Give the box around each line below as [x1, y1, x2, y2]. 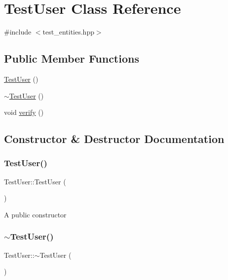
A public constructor [4, 209, 67, 219]
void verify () [4, 107, 44, 117]
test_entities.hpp [42, 27, 94, 37]
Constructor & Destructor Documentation [4, 131, 225, 146]
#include [4, 27, 32, 37]
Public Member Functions [4, 51, 139, 66]
